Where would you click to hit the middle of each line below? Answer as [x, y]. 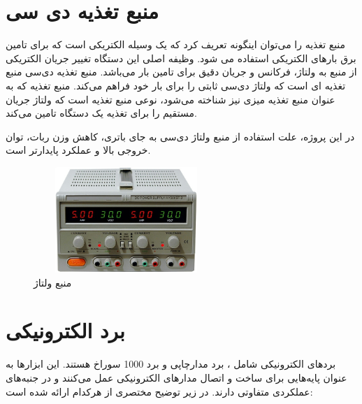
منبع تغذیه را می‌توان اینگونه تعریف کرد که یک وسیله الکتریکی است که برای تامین [176, 44]
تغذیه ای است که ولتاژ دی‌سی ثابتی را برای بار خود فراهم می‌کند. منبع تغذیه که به [176, 85]
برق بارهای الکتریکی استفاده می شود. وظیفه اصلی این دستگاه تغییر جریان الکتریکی [181, 58]
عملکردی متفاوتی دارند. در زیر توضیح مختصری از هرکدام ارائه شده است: [159, 391]
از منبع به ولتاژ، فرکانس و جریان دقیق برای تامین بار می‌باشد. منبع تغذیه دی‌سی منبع [181, 72]
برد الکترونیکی [65, 330]
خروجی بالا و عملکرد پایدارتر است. [78, 150]
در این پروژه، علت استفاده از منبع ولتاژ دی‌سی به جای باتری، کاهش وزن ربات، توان [180, 136]
